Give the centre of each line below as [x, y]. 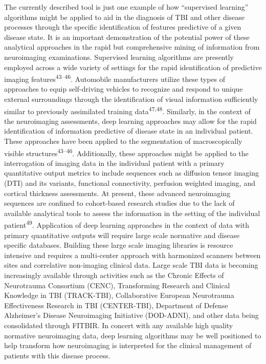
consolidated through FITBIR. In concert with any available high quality [119, 325]
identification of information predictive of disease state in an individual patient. [129, 131]
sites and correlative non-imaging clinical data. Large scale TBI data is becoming [131, 265]
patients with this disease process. [57, 355]
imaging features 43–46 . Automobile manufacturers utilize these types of [115, 78]
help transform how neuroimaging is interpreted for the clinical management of [128, 345]
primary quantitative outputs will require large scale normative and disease [122, 235]
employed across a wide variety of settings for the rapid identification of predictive [133, 67]
